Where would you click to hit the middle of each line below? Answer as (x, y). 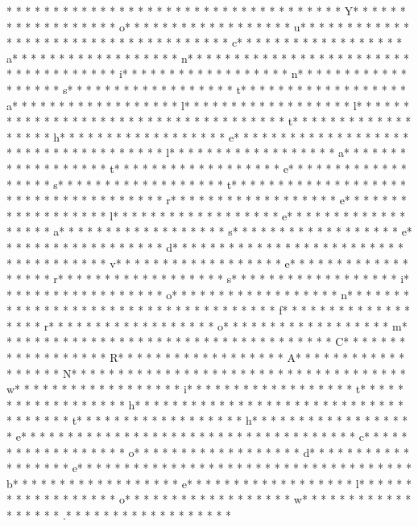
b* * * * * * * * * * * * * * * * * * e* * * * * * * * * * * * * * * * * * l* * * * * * (209, 483)
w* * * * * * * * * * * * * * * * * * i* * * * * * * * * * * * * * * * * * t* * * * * (205, 389)
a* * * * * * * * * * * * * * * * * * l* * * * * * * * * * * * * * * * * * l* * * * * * (208, 105)
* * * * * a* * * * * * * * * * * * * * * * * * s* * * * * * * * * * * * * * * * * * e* (209, 231)
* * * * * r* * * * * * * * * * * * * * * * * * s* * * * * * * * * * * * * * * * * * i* (208, 279)
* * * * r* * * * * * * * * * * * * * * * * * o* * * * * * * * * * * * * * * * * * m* (207, 325)
